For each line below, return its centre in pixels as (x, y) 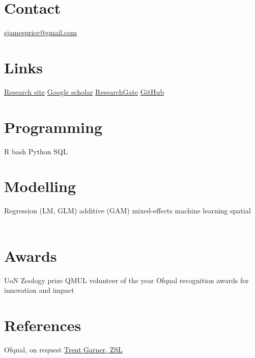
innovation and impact (39, 290)
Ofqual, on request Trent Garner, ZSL (63, 349)
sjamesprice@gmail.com (40, 32)
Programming (53, 127)
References (43, 325)
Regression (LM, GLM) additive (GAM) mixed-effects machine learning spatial (127, 211)
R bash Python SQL (36, 151)
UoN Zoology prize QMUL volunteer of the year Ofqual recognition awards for (126, 280)
